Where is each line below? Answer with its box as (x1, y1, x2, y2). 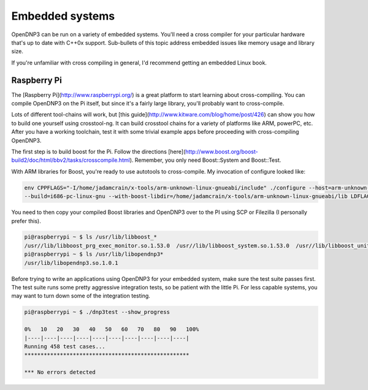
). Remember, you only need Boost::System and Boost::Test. (129, 156, 282, 164)
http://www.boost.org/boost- (185, 148, 258, 155)
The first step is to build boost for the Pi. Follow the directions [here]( (11, 148, 186, 155)
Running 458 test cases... (24, 343, 105, 350)
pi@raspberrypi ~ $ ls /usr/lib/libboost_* (24, 234, 158, 240)
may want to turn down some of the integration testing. (11, 292, 150, 300)
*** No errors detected (24, 369, 96, 376)
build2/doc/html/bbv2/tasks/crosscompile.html (11, 156, 130, 164)
